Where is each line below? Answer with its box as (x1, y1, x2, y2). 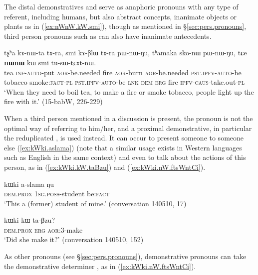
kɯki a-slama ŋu (4, 178, 54, 189)
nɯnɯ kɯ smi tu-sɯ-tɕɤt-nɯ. (4, 57, 96, 67)
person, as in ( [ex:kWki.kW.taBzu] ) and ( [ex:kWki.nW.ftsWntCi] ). (4, 161, 206, 172)
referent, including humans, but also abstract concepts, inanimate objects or (4, 11, 237, 21)
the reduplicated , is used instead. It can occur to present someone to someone (4, 133, 244, 143)
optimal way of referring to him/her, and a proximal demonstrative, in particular (4, 123, 252, 133)
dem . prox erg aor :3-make (4, 224, 83, 235)
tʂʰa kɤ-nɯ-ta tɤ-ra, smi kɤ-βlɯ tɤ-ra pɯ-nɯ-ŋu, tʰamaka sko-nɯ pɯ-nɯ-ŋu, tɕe (4, 47, 247, 58)
